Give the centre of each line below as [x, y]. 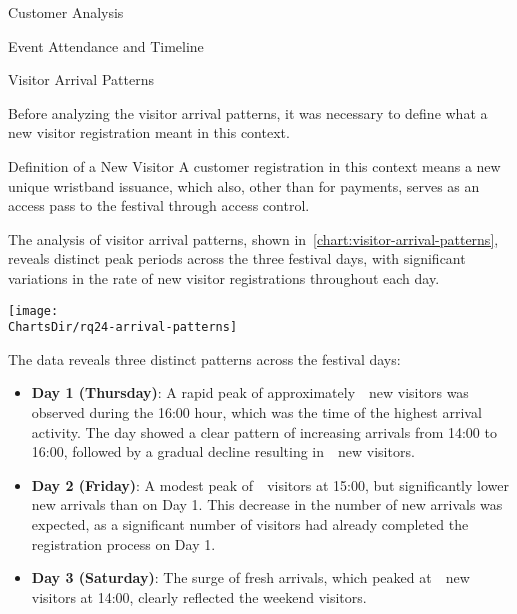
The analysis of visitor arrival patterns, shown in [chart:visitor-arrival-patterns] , [253, 238]
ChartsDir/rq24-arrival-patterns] [123, 327]
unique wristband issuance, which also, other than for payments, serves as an [244, 185]
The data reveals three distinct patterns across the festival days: [204, 358]
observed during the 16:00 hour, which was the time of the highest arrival [256, 412]
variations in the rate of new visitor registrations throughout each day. [224, 277]
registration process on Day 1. [123, 543]
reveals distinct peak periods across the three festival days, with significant [237, 258]
